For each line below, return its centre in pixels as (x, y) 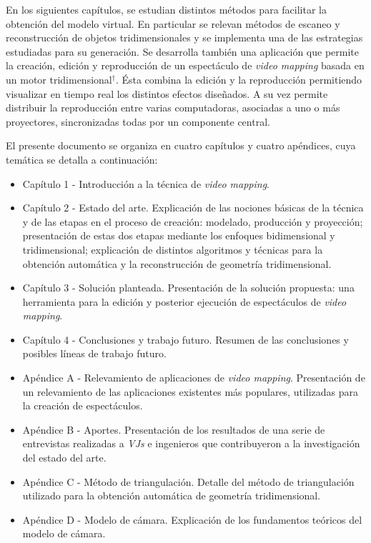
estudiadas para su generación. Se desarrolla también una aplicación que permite (183, 51)
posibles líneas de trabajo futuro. (94, 353)
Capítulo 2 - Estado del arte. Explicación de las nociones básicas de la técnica (193, 208)
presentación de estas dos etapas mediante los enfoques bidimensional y (179, 235)
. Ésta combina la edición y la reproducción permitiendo (239, 79)
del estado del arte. (64, 458)
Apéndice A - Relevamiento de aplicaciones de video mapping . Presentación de (194, 378)
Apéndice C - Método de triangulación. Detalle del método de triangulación (188, 481)
